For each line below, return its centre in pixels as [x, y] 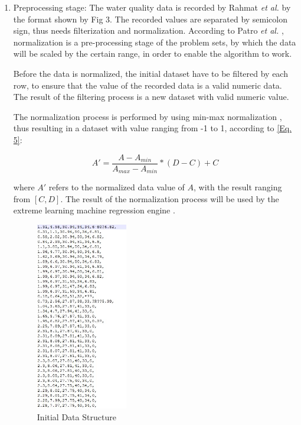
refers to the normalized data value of [117, 187]
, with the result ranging [238, 187]
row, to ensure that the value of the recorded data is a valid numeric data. [148, 85]
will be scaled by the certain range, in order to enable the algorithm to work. [153, 53]
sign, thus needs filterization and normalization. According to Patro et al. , [148, 30]
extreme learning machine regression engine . [94, 210]
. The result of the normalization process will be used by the [170, 198]
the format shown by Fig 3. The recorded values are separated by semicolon [150, 19]
